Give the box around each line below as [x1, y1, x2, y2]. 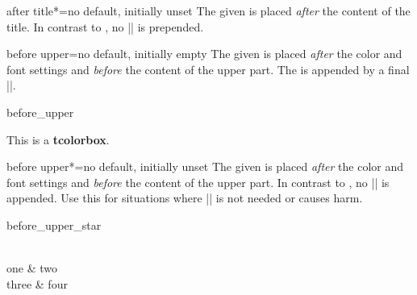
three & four [6, 275, 68, 292]
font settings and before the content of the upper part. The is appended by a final [6, 60, 410, 77]
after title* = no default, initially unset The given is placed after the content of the [6, 2, 411, 19]
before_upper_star [6, 216, 102, 233]
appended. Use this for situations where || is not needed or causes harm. [6, 189, 363, 206]
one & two [6, 260, 57, 276]
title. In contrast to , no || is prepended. [6, 18, 204, 35]
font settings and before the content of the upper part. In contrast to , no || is [6, 173, 390, 190]
